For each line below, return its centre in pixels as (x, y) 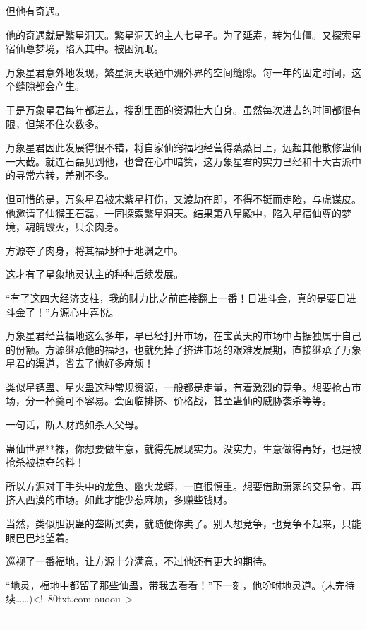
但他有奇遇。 (35, 11)
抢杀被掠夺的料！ (45, 462)
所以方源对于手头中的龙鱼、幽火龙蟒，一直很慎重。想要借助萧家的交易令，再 (183, 485)
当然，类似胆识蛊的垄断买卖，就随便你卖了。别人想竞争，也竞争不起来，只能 (183, 524)
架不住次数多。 (70, 123)
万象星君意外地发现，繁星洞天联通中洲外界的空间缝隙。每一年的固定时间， (179, 72)
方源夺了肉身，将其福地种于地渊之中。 (95, 250)
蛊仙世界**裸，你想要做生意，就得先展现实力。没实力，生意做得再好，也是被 (183, 448)
